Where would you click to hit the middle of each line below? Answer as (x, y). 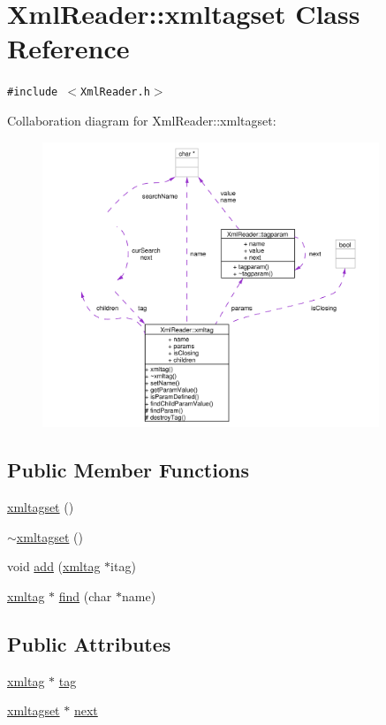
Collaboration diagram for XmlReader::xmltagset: (142, 120)
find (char (85, 596)
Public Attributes (89, 643)
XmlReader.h (115, 92)
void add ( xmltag (54, 566)
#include (33, 92)
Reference (68, 48)
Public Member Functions (128, 470)
